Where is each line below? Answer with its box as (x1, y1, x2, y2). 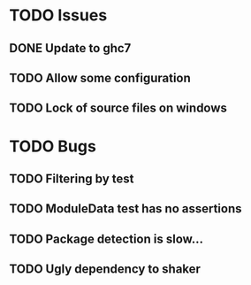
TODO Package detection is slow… (9, 231, 204, 246)
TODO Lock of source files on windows (9, 101, 228, 116)
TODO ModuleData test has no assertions (9, 201, 242, 217)
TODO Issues (9, 5, 108, 26)
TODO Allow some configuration (9, 70, 192, 85)
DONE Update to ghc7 (9, 41, 132, 56)
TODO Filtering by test (9, 171, 134, 186)
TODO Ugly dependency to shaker (9, 262, 202, 277)
